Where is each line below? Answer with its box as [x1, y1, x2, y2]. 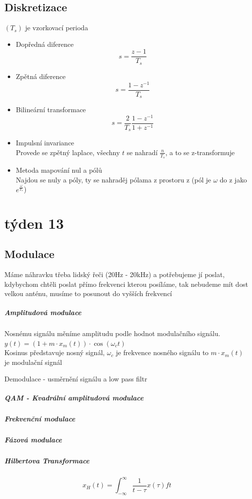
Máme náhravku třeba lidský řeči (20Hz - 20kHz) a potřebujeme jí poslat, [4, 269, 225, 279]
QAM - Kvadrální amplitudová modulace [4, 392, 144, 402]
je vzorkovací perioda [25, 22, 88, 33]
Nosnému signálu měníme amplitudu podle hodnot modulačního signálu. [4, 328, 220, 339]
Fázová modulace [4, 434, 62, 444]
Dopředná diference [16, 39, 74, 49]
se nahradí [126, 147, 158, 157]
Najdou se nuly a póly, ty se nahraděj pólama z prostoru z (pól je [16, 174, 211, 184]
